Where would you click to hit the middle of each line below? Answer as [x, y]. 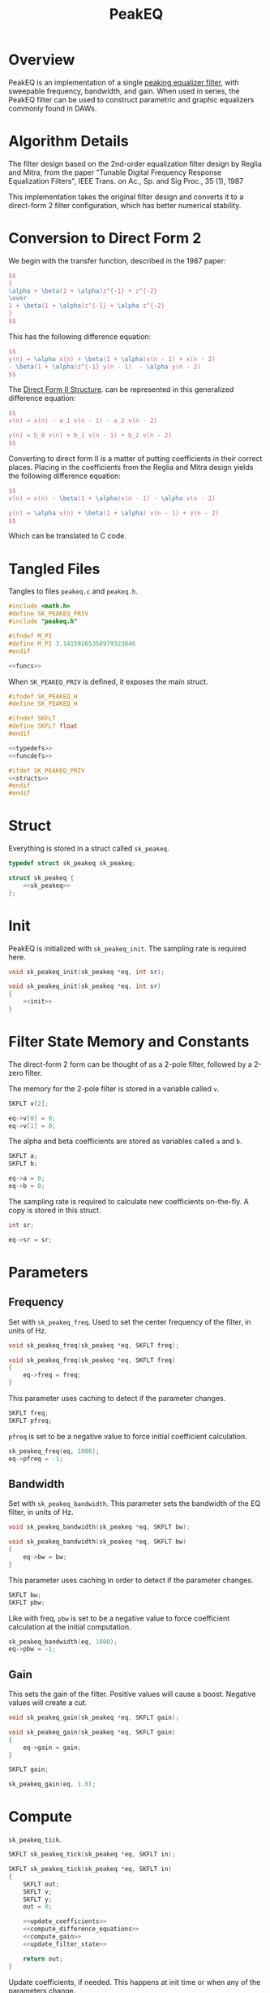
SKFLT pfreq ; [30, 1421]
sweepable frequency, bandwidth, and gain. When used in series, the [124, 91]
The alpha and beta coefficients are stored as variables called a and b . [125, 1141]
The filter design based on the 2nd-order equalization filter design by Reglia [135, 163]
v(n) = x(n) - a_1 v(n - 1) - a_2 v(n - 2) [83, 421]
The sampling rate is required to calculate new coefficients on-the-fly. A [129, 1201]
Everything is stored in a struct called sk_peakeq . [89, 849]
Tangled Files [54, 569]
